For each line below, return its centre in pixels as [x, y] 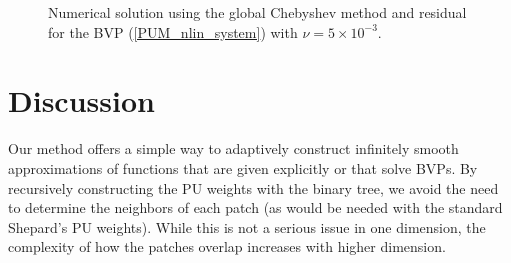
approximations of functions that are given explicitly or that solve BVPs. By [243, 167]
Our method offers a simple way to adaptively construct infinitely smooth [233, 148]
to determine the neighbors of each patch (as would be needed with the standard [255, 207]
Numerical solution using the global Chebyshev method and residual [257, 12]
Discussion [81, 100]
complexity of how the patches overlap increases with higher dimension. [227, 246]
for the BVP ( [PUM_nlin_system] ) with [173, 31]
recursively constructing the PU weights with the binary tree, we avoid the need [253, 187]
